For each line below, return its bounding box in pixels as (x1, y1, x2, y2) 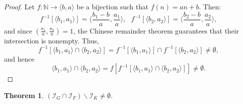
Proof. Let (4, 1, 35, 11)
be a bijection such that (76, 1, 148, 11)
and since (4, 25, 32, 35)
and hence (4, 53, 35, 64)
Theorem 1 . (4, 90, 44, 100)
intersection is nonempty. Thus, (4, 35, 99, 45)
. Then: (198, 1, 221, 11)
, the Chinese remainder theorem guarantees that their (73, 25, 239, 35)
